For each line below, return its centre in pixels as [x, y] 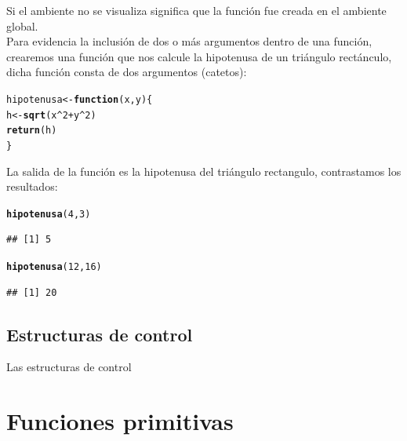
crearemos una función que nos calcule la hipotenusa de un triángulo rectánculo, [199, 56]
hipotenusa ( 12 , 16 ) [54, 267]
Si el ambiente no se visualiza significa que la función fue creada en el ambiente [196, 10]
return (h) [32, 131]
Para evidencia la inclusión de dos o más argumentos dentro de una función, [189, 41]
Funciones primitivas [120, 421]
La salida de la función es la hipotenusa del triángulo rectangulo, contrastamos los [204, 171]
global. [22, 26]
